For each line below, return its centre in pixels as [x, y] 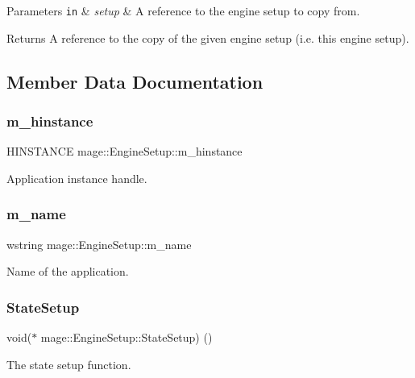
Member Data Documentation [135, 81]
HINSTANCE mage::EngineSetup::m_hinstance [124, 151]
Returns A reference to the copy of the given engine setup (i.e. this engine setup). [208, 37]
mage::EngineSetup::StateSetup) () [127, 337]
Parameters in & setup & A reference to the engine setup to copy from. [183, 10]
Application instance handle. [77, 178]
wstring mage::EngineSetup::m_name [99, 244]
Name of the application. [68, 271]
